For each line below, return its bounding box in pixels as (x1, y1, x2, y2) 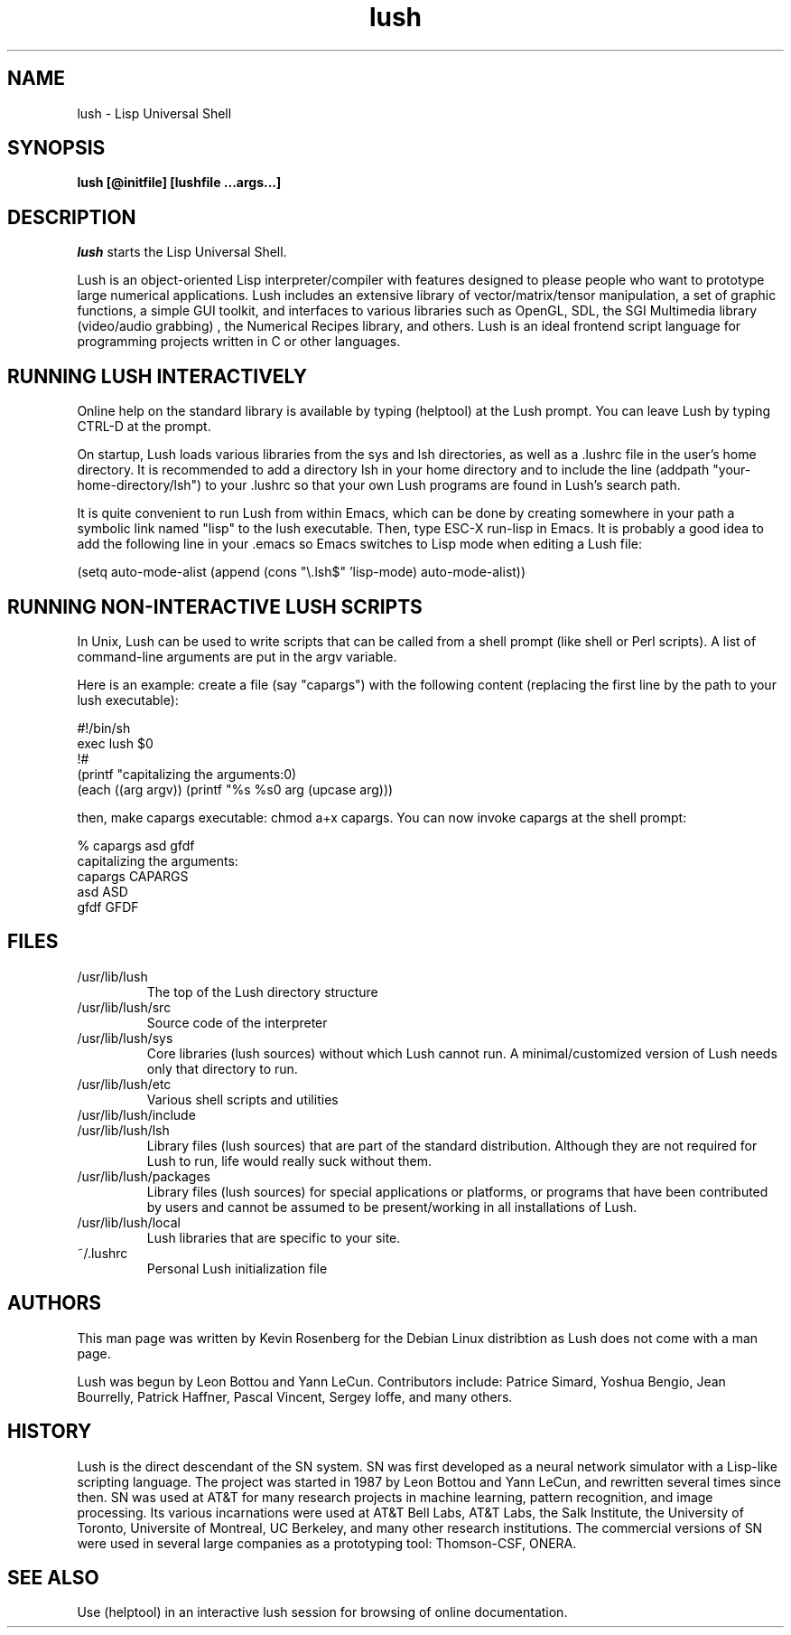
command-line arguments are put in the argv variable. (77, 648, 397, 664)
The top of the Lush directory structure (146, 983, 378, 1000)
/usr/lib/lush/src (77, 999, 172, 1015)
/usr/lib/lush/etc (77, 1076, 172, 1092)
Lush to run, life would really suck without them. (146, 1152, 432, 1169)
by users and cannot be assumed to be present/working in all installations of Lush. (146, 1198, 637, 1215)
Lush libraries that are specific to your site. (146, 1229, 401, 1245)
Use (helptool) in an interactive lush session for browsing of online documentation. (77, 1604, 568, 1621)
